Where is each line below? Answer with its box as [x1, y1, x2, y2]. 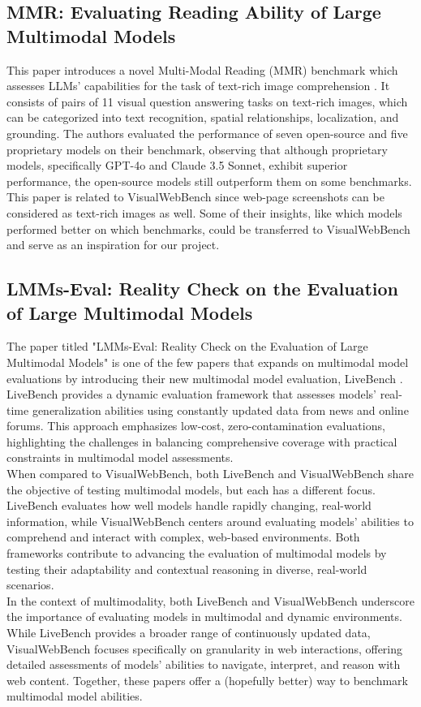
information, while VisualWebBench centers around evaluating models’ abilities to [6, 512, 414, 529]
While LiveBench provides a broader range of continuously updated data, [6, 624, 371, 640]
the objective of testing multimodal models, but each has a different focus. [6, 481, 376, 498]
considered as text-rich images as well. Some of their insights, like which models [6, 204, 402, 221]
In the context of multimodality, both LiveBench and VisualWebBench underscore [6, 592, 415, 609]
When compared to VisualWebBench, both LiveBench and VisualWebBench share [6, 465, 414, 482]
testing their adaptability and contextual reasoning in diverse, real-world [6, 560, 367, 577]
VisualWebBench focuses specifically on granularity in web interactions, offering [6, 640, 403, 657]
